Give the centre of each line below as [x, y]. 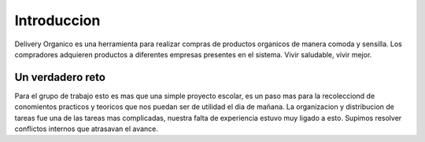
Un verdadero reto [60, 77]
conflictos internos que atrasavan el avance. [87, 129]
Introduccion [57, 20]
